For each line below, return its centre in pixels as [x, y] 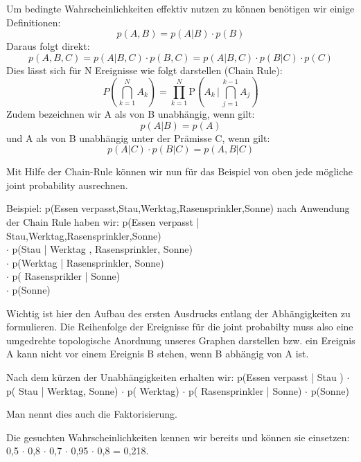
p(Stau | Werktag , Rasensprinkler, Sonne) [102, 249]
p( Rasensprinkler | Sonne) [245, 390]
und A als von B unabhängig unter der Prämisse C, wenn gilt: [138, 137]
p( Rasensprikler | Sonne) [66, 276]
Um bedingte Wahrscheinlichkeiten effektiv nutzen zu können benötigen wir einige [180, 8]
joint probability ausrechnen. [67, 185]
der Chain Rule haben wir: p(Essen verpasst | [103, 222]
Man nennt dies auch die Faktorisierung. [92, 414]
